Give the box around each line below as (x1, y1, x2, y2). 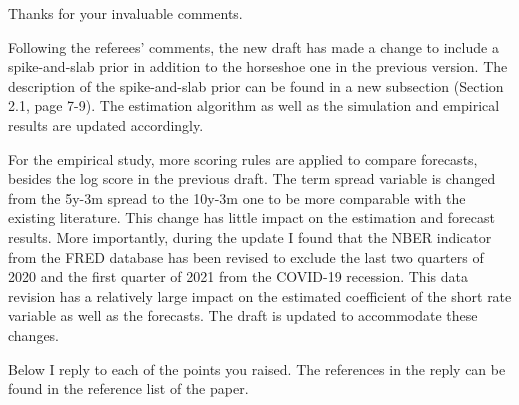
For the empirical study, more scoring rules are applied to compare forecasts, (8, 148, 478, 169)
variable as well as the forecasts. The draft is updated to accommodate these (8, 305, 478, 326)
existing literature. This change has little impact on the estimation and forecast (8, 207, 495, 228)
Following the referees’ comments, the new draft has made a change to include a (8, 36, 499, 57)
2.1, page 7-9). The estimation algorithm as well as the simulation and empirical (8, 95, 500, 116)
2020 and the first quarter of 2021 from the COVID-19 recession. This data (8, 266, 468, 287)
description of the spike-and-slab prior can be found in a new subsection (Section (8, 75, 504, 96)
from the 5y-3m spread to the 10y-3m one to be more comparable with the (8, 187, 466, 208)
